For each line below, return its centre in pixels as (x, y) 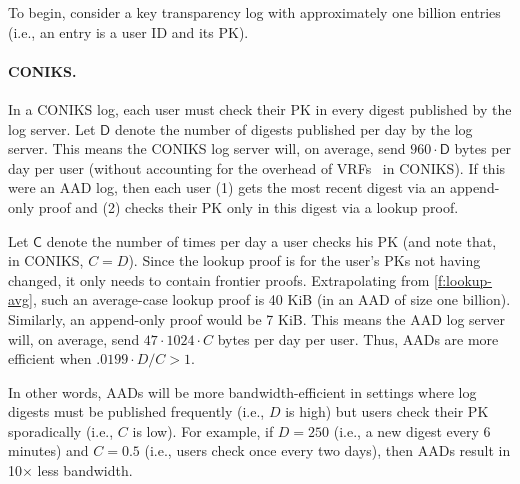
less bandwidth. (85, 470)
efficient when (50, 358)
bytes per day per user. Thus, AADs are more (358, 338)
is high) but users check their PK (387, 411)
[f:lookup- (463, 279)
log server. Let (52, 128)
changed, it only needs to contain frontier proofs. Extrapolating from (219, 279)
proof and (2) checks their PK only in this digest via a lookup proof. (248, 206)
